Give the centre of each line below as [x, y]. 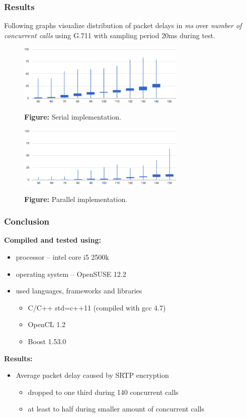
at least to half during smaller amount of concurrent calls [116, 409]
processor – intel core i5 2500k [62, 256]
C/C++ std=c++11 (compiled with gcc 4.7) [97, 307]
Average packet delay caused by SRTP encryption [92, 375]
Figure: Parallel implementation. [76, 199]
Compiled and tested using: [53, 240]
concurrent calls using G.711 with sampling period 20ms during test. [110, 35]
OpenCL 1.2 [47, 324]
